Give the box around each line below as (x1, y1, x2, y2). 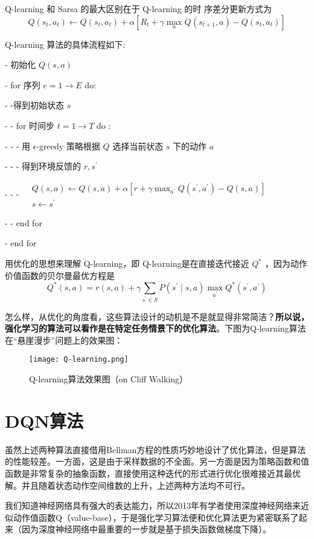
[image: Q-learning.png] (29, 355, 129, 364)
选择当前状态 (112, 139, 164, 152)
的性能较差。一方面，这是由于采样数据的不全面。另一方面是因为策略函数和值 (5, 455, 309, 468)
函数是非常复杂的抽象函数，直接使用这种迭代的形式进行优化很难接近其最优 (5, 466, 301, 479)
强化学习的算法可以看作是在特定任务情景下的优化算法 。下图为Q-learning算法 (5, 322, 306, 335)
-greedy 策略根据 (36, 139, 100, 152)
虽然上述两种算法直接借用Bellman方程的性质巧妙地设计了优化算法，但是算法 (5, 443, 306, 456)
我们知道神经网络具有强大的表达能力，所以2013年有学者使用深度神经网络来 (5, 499, 301, 512)
